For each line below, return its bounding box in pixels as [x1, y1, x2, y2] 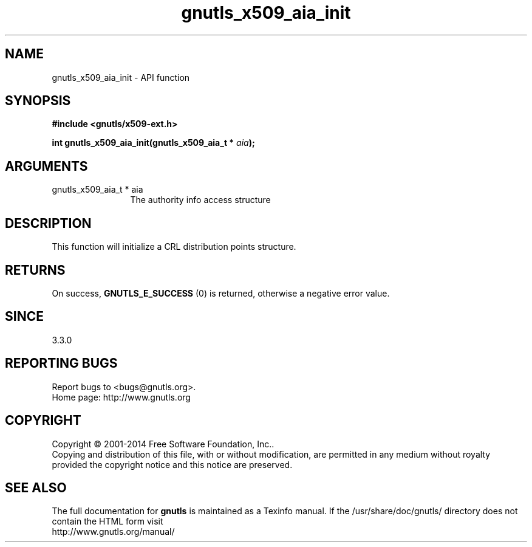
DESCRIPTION [5, 215, 92, 231]
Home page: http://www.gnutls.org [52, 391, 191, 402]
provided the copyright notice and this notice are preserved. [52, 459, 293, 470]
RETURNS [5, 262, 66, 278]
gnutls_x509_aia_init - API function [52, 72, 190, 83]
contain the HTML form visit [52, 516, 163, 527]
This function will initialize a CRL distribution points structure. [52, 241, 296, 252]
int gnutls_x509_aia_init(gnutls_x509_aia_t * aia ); [52, 137, 255, 148]
